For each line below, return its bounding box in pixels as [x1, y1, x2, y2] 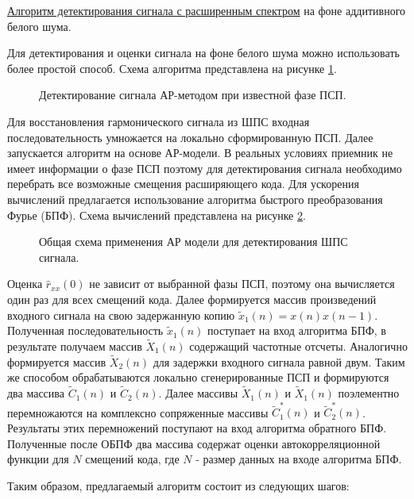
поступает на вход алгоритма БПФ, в [207, 322, 386, 339]
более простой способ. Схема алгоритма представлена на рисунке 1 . [7, 59, 337, 76]
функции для [7, 451, 69, 467]
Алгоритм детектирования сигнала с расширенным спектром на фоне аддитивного [7, 2, 406, 18]
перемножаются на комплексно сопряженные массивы [7, 404, 269, 420]
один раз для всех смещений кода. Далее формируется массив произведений [7, 290, 377, 307]
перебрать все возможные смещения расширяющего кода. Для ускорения [7, 175, 359, 192]
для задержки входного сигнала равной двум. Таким [153, 353, 405, 370]
